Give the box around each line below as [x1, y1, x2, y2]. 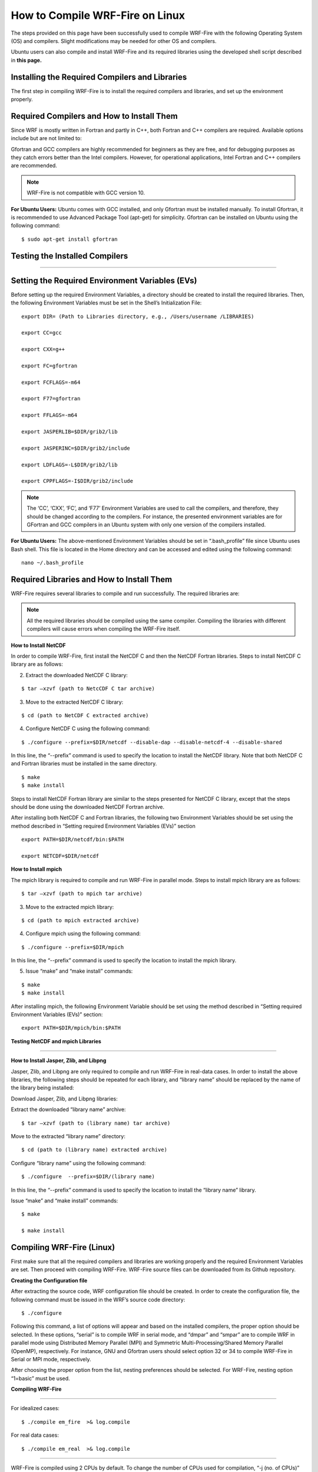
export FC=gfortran [21, 362, 78, 369]
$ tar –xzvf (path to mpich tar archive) [21, 890, 143, 897]
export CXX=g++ [21, 346, 65, 353]
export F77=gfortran [21, 395, 81, 402]
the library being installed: [11, 1084, 74, 1092]
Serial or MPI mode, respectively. [11, 1355, 91, 1362]
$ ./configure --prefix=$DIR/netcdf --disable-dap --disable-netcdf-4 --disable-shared [21, 739, 283, 745]
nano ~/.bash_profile [21, 559, 84, 566]
